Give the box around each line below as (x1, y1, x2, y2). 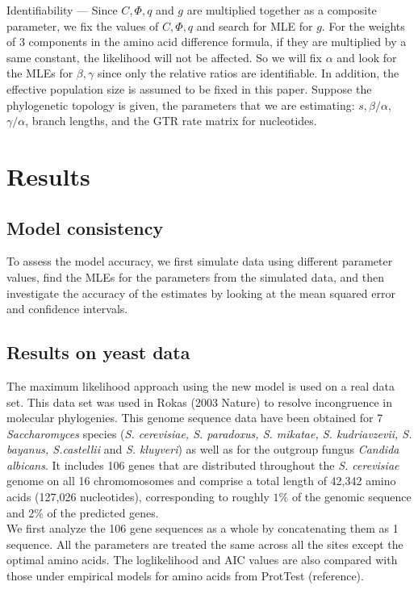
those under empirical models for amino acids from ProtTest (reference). (6, 567, 364, 584)
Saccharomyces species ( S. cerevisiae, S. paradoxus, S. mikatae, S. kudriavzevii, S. (6, 425, 412, 441)
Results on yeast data (6, 340, 190, 365)
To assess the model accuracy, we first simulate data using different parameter (6, 253, 393, 270)
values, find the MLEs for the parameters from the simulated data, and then (6, 268, 384, 285)
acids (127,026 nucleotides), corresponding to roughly (6, 488, 270, 505)
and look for (336, 48, 397, 65)
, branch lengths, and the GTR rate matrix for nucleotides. (25, 112, 317, 129)
